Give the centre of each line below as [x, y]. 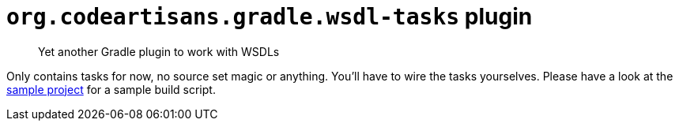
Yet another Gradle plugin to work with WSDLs [159, 51]
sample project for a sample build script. [111, 89]
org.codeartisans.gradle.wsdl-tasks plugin [270, 17]
